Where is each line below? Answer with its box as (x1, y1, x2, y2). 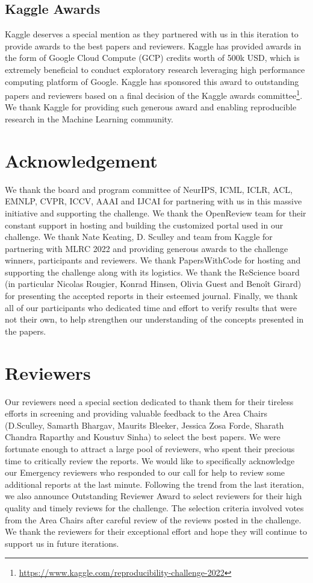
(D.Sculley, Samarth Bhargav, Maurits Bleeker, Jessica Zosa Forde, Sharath (5, 418, 284, 431)
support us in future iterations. (5, 537, 119, 549)
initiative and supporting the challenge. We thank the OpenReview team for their (5, 206, 306, 219)
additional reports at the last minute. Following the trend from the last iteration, (5, 477, 304, 490)
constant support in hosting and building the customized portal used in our (5, 218, 284, 231)
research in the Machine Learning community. (5, 113, 173, 125)
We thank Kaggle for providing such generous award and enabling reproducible (5, 101, 297, 113)
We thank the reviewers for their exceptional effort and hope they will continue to (5, 525, 307, 538)
